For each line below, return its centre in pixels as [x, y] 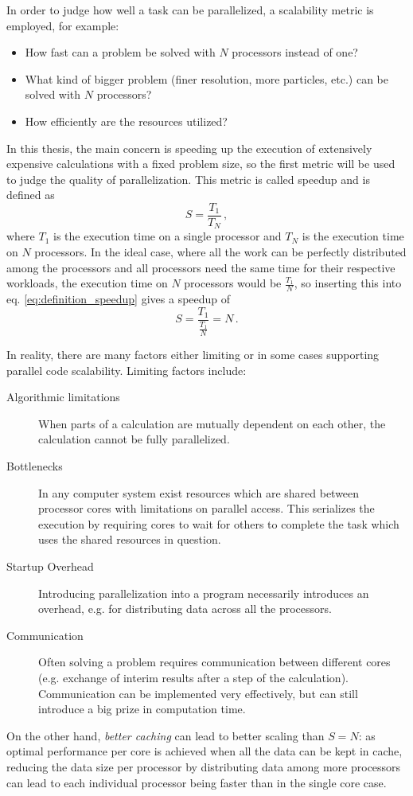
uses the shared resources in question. [130, 539]
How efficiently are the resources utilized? [126, 121]
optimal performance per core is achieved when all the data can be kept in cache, [205, 751]
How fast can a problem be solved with [120, 52]
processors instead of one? [295, 52]
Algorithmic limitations [63, 397]
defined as [31, 195]
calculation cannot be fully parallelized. [134, 439]
